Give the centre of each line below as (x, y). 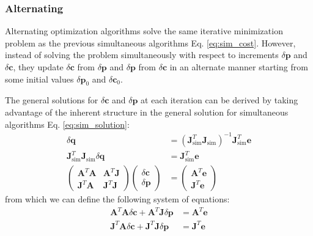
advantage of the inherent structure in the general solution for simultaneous (147, 112)
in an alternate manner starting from (239, 67)
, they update (38, 67)
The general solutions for (52, 100)
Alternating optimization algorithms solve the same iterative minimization (144, 31)
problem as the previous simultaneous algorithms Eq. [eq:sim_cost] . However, (150, 42)
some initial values (39, 79)
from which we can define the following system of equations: (117, 199)
